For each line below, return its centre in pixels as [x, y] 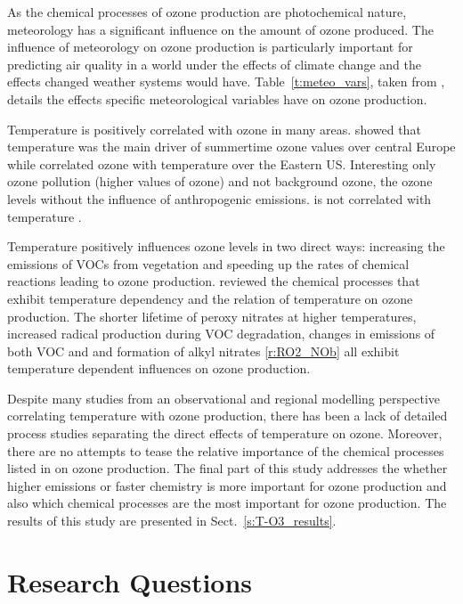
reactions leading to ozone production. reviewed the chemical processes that [214, 281]
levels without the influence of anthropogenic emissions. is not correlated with [219, 198]
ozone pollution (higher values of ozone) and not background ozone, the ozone [220, 181]
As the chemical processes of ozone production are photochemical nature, [207, 12]
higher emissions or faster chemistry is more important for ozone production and [227, 485]
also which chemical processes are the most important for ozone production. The [227, 503]
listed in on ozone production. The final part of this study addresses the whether [227, 468]
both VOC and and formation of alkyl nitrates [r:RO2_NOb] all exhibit [203, 351]
